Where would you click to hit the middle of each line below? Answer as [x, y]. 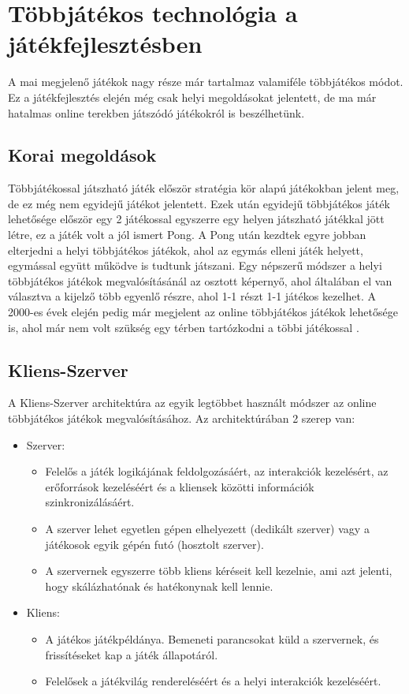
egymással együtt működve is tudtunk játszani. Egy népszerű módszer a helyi [195, 265]
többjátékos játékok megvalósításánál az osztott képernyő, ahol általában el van [200, 280]
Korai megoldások [82, 155]
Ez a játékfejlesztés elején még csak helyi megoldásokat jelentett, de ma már [192, 97]
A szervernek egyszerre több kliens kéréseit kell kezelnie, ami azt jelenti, [219, 571]
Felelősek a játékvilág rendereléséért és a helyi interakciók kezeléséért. [213, 681]
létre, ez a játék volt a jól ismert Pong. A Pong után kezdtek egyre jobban [187, 235]
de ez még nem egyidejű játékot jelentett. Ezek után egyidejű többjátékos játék [199, 203]
